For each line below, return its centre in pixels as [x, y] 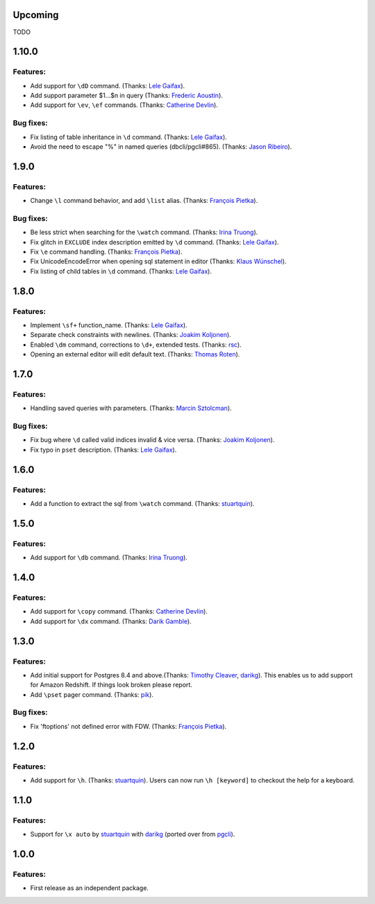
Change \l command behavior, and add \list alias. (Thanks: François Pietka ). [144, 201]
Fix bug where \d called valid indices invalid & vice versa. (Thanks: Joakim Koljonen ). [152, 440]
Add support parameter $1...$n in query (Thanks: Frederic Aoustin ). [127, 96]
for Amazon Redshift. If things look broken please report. [111, 685]
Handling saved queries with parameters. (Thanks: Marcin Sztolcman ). [131, 408]
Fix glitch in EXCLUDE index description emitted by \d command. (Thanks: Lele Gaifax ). [155, 242]
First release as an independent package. [90, 888]
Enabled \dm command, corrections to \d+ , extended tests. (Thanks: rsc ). [136, 345]
